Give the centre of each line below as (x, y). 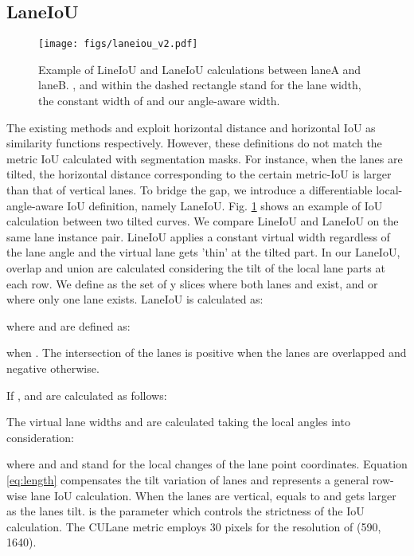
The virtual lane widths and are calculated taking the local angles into (178, 422)
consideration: (40, 437)
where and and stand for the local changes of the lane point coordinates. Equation (207, 464)
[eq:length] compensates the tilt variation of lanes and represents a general (188, 479)
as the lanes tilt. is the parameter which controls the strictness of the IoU (186, 511)
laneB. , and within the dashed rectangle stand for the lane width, (200, 85)
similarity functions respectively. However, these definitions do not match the (194, 143)
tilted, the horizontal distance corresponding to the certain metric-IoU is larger (199, 174)
